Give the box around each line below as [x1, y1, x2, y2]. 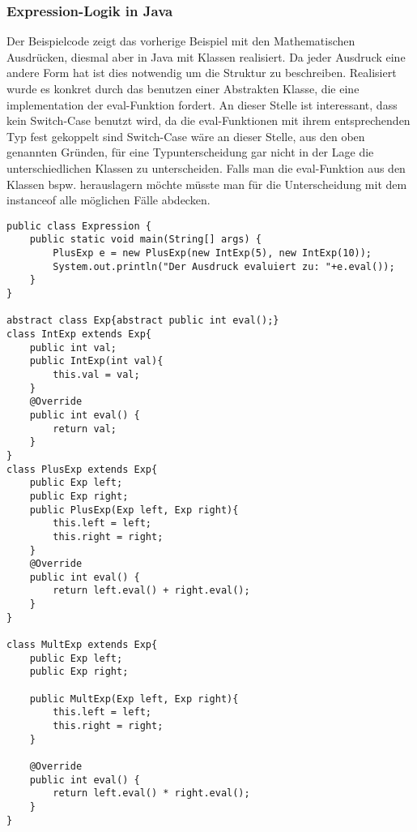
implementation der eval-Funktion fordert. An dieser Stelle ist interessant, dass [6, 96, 398, 113]
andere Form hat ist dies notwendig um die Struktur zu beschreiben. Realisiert [6, 64, 397, 81]
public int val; [29, 341, 117, 354]
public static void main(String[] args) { [29, 234, 262, 246]
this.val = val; [53, 368, 140, 380]
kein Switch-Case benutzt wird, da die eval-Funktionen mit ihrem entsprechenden [6, 112, 411, 129]
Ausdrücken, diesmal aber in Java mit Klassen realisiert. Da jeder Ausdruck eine [6, 48, 406, 65]
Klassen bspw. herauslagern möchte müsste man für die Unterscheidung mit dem [6, 175, 407, 192]
